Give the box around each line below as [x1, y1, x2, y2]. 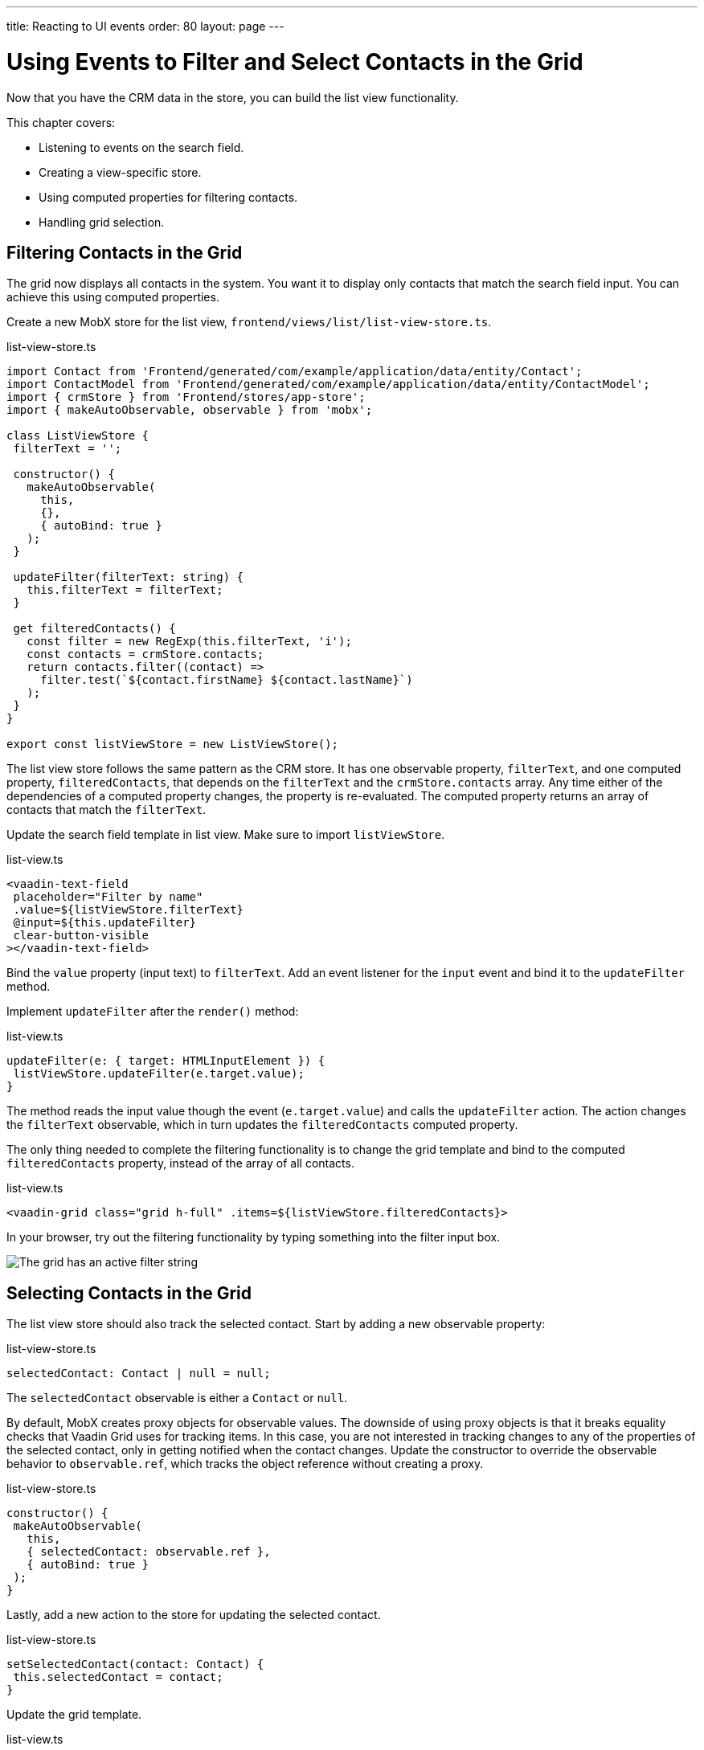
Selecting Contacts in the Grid [6, 1282, 252, 1303]
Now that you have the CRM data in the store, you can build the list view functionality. [6, 90, 459, 104]
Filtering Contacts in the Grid [6, 242, 243, 263]
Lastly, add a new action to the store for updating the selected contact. [6, 1608, 381, 1622]
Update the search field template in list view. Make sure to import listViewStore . [6, 828, 445, 842]
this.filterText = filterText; [27, 583, 223, 597]
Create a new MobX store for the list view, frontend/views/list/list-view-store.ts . [6, 315, 492, 329]
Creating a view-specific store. [39, 165, 202, 179]
